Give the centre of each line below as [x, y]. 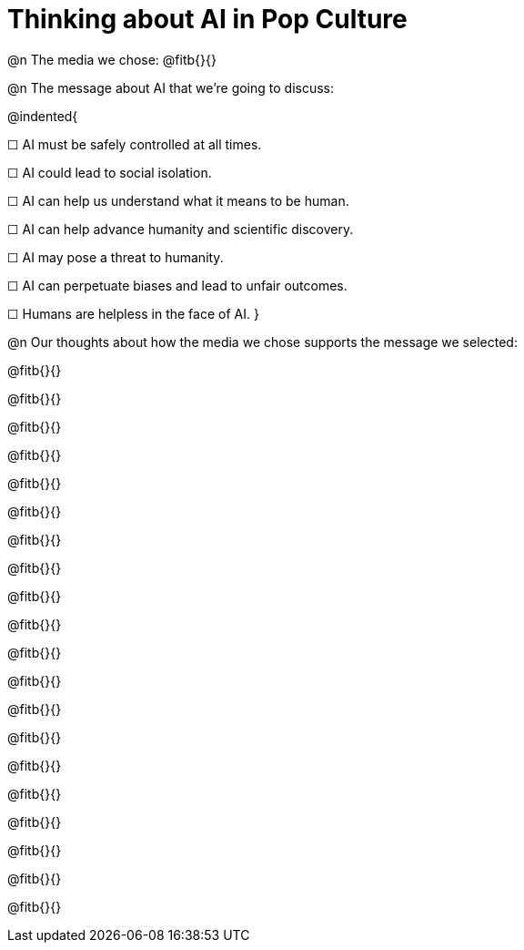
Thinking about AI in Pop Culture [207, 19]
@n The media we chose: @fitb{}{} [112, 59]
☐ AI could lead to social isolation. [110, 172]
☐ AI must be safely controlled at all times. [135, 144]
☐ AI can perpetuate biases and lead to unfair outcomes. [177, 285]
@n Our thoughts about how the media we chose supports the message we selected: [262, 342]
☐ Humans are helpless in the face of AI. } [133, 313]
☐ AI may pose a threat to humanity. [116, 257]
